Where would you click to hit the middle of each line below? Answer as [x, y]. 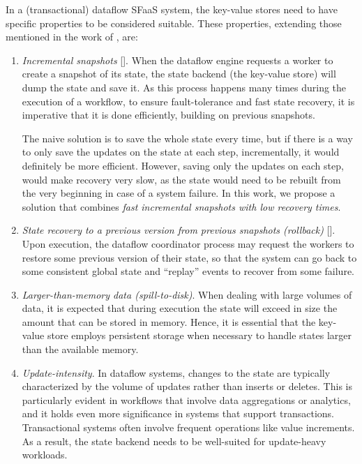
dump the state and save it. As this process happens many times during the [184, 87]
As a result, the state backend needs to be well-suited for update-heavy [174, 441]
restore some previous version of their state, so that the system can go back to [189, 257]
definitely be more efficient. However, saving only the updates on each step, [183, 165]
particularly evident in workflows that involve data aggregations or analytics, [186, 399]
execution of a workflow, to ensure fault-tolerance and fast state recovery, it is [188, 101]
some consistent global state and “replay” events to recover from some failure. [188, 271]
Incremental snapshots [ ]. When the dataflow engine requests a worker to [178, 60]
